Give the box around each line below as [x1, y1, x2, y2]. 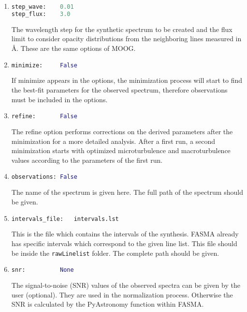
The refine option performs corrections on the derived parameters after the [11, 126, 233, 137]
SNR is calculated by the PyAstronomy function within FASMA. [11, 299, 204, 309]
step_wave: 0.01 [11, 3, 74, 10]
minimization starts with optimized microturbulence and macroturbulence [11, 145, 231, 156]
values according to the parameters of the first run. [11, 155, 163, 165]
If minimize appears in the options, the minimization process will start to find [11, 75, 243, 85]
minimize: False [11, 62, 77, 69]
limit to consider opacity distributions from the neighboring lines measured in [11, 33, 242, 44]
